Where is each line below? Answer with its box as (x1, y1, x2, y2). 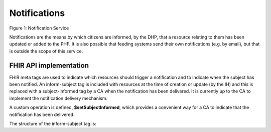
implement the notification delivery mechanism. (9, 95, 108, 101)
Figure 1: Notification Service (9, 25, 69, 31)
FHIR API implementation (9, 61, 89, 69)
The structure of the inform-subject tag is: (9, 120, 96, 126)
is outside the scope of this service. (9, 48, 83, 54)
